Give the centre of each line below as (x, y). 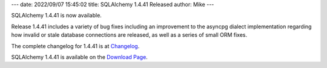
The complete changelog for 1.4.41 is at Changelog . (75, 46)
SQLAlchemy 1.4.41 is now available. (57, 16)
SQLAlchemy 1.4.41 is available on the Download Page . (79, 57)
